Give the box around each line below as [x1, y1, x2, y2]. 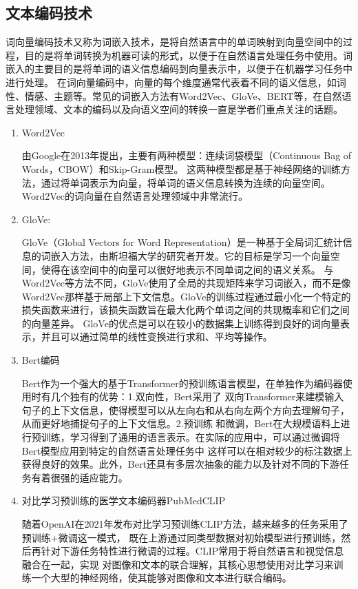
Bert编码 [21, 353, 60, 367]
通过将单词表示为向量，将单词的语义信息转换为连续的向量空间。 [41, 175, 330, 189]
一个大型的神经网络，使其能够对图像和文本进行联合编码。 [31, 570, 292, 585]
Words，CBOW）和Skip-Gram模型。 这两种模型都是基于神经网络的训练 [21, 161, 341, 176]
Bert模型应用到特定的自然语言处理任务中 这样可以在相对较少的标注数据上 [21, 443, 352, 457]
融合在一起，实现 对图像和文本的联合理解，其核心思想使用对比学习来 [21, 557, 334, 571]
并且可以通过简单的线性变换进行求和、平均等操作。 [41, 329, 273, 344]
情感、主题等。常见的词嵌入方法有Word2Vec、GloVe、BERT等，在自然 [24, 88, 342, 103]
